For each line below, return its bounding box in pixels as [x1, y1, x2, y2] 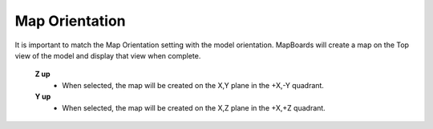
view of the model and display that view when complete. [14, 50, 201, 60]
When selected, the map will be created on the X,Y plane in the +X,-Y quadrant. [62, 80, 325, 90]
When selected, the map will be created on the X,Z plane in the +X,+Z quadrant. [62, 103, 326, 112]
